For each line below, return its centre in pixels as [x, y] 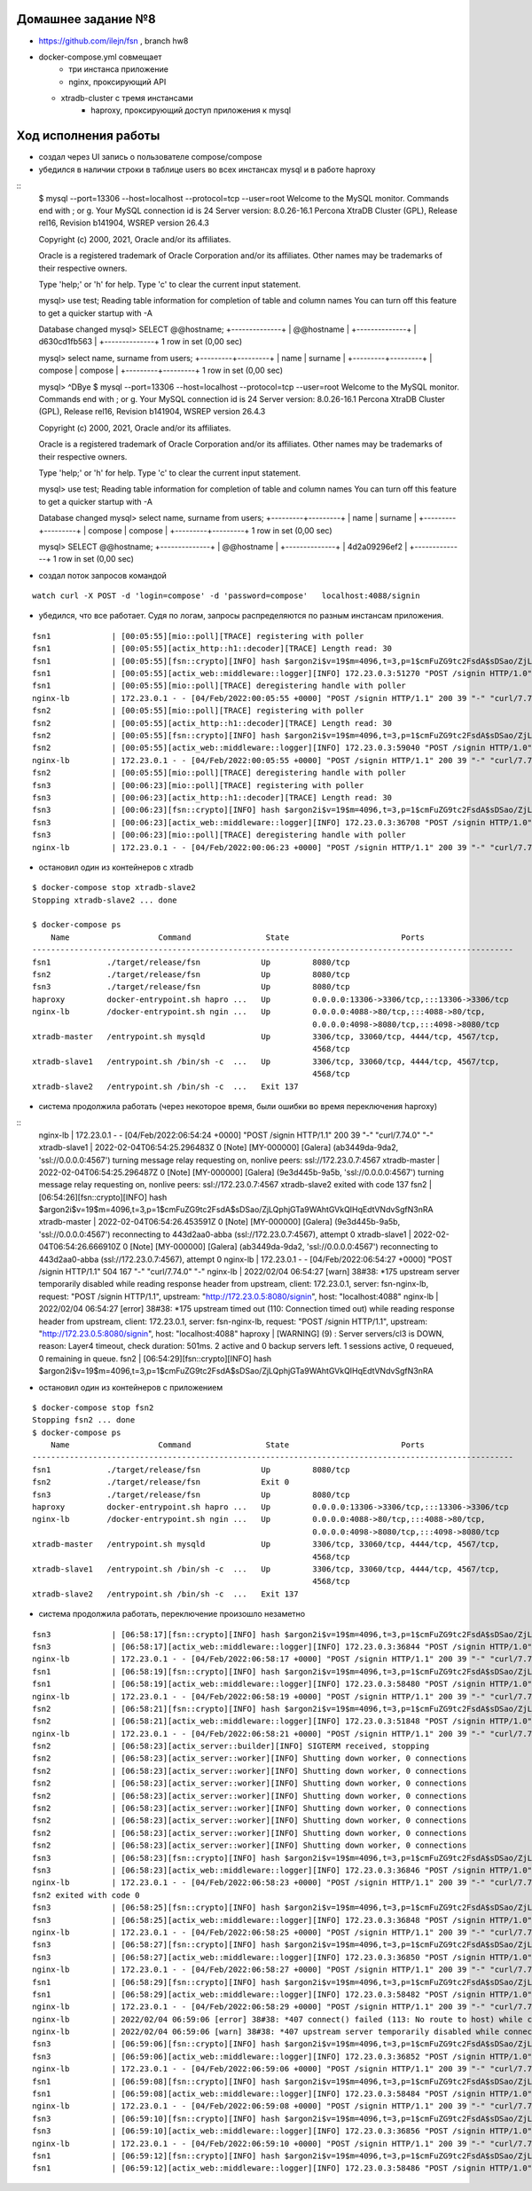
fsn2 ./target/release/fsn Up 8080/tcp [191, 975]
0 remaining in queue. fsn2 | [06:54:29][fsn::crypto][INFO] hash [155, 1359]
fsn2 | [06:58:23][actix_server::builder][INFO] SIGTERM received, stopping [231, 1746]
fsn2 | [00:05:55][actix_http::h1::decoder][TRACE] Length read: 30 [212, 723]
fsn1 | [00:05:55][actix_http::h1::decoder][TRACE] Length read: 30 [212, 649]
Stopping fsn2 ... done [84, 1420]
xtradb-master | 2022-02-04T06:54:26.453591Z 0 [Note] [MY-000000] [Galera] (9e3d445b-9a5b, [219, 1222]
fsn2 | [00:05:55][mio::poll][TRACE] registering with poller [198, 711]
